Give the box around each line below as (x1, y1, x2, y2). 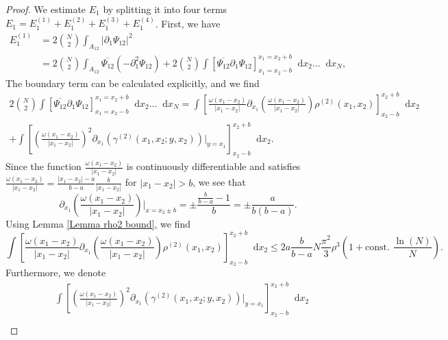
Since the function (5, 159, 82, 173)
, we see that (192, 175, 246, 189)
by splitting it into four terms (103, 2, 227, 16)
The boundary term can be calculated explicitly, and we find (5, 75, 260, 90)
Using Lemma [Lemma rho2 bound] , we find (5, 216, 191, 230)
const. (365, 242, 390, 252)
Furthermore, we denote (5, 265, 106, 280)
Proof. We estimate (5, 2, 86, 16)
